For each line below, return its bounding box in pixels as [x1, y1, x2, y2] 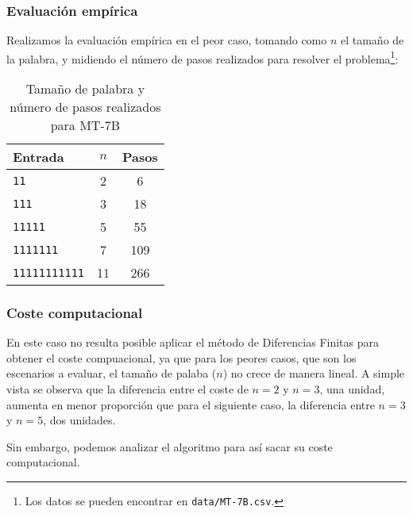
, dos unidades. [43, 412, 116, 428]
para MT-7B [50, 116, 121, 135]
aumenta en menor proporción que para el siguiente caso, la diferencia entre [6, 396, 375, 412]
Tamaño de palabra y [25, 79, 145, 98]
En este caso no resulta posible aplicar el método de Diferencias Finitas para [6, 334, 380, 351]
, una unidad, [319, 381, 385, 397]
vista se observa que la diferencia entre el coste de [6, 381, 249, 397]
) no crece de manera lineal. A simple [222, 365, 405, 382]
